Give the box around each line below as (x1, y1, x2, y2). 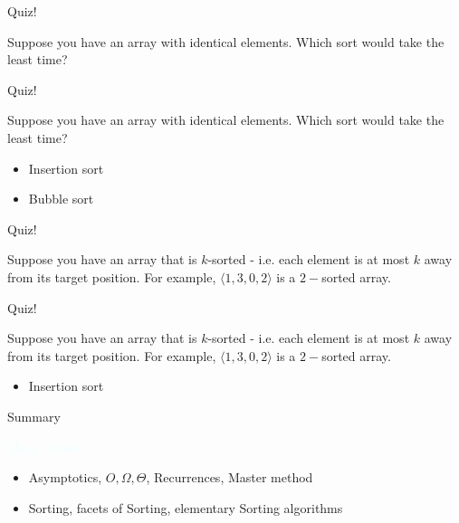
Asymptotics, (28, 468, 102, 487)
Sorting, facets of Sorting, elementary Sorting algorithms (28, 498, 343, 517)
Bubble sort (28, 189, 94, 208)
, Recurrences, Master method (146, 468, 313, 487)
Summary (7, 406, 61, 425)
